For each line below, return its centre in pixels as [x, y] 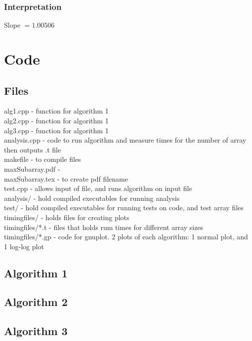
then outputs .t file [33, 149]
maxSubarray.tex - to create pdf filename [66, 178]
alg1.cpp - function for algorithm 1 [56, 111]
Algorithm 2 [36, 302]
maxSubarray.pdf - [32, 169]
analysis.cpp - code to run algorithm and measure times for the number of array [125, 140]
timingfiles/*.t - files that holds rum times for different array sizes [104, 227]
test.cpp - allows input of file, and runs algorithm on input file [98, 188]
